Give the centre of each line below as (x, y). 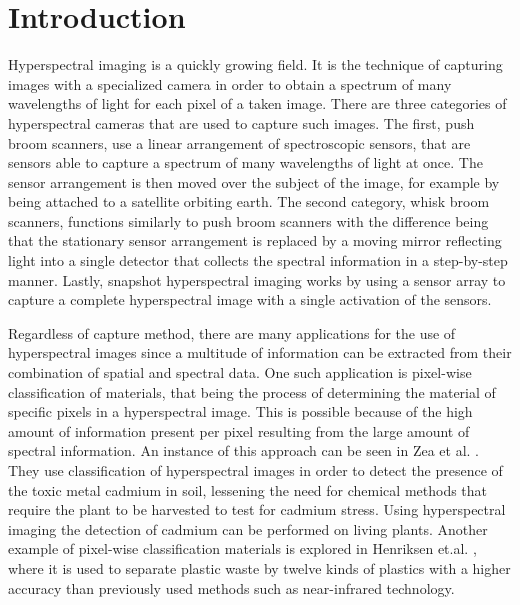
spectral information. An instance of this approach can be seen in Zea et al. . (243, 450)
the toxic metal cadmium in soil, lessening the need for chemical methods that (248, 489)
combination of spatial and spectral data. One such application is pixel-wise (240, 372)
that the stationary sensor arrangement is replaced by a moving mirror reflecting (255, 240)
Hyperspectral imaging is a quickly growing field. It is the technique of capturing (255, 64)
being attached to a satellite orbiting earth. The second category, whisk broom (249, 201)
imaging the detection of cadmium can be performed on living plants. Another (248, 528)
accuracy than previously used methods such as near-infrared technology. (231, 587)
